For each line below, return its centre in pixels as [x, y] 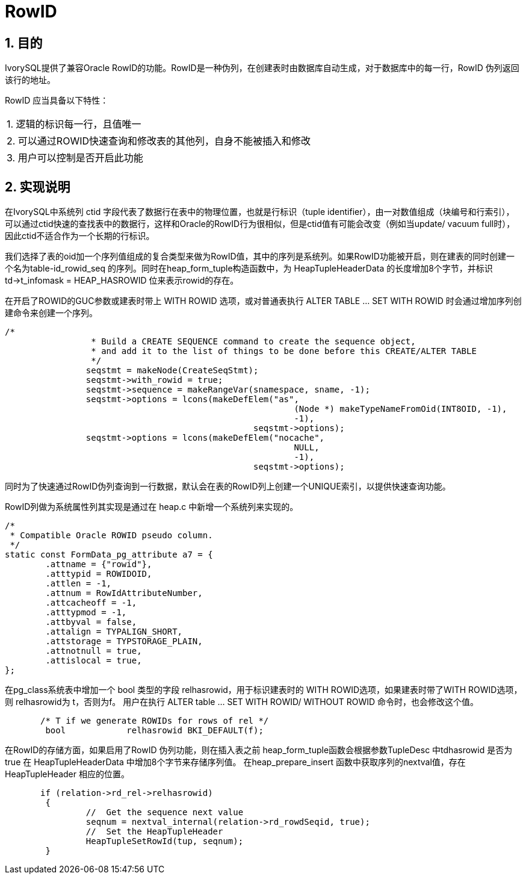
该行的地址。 [30, 80]
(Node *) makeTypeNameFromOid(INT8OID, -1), [401, 409]
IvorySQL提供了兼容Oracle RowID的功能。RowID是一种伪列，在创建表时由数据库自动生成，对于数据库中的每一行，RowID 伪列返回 [262, 68]
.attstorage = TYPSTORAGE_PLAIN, [124, 641]
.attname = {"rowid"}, [99, 564]
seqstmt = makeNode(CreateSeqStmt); [172, 371]
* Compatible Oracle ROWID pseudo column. [111, 536]
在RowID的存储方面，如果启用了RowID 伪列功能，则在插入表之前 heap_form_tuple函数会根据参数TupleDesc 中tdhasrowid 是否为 [259, 750]
